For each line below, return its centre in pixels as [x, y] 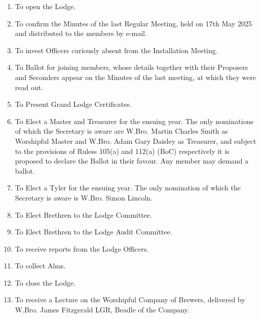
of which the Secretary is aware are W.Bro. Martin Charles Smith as [121, 131]
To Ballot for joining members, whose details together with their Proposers [132, 67]
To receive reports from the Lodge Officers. [82, 248]
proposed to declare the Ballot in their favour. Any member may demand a [132, 161]
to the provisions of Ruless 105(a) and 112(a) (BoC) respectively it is [122, 151]
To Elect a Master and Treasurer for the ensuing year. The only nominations [134, 121]
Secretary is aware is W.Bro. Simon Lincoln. [84, 197]
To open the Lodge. [45, 6]
